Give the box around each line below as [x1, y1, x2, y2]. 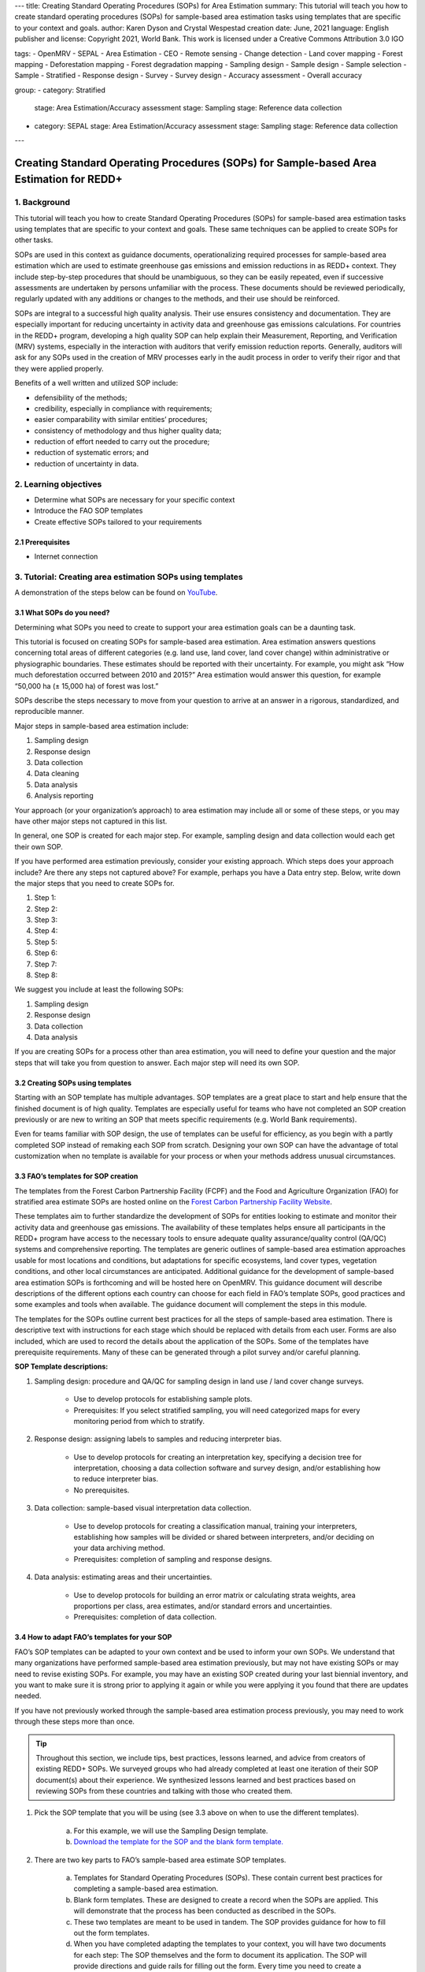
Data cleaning [34, 769, 79, 779]
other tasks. [14, 235, 54, 245]
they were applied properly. [14, 364, 104, 373]
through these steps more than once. [14, 1716, 135, 1727]
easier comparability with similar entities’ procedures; [34, 415, 208, 424]
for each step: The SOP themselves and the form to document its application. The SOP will [73, 1950, 368, 1959]
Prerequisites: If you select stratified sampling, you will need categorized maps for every [73, 1405, 360, 1415]
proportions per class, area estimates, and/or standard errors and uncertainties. [73, 1601, 332, 1611]
